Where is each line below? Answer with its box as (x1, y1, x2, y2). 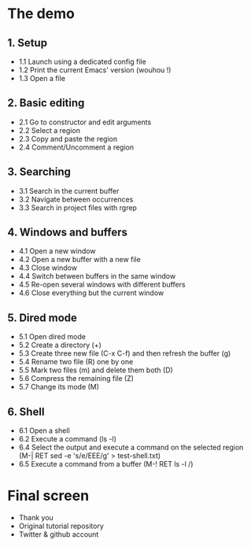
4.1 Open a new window (18, 246, 96, 256)
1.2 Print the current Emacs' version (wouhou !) (18, 65, 172, 75)
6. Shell (7, 405, 45, 418)
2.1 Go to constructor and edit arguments (18, 117, 152, 127)
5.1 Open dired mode (18, 332, 86, 342)
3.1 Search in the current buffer (18, 186, 120, 195)
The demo (7, 5, 76, 23)
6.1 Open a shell (18, 426, 70, 435)
